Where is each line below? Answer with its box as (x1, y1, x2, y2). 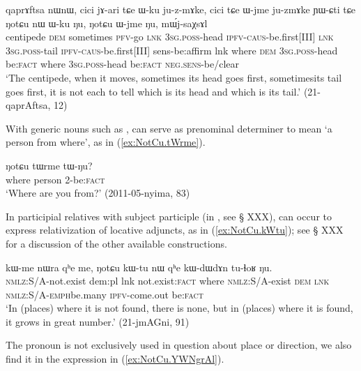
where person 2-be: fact (6, 172, 105, 186)
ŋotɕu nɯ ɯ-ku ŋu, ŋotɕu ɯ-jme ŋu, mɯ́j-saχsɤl (6, 15, 208, 30)
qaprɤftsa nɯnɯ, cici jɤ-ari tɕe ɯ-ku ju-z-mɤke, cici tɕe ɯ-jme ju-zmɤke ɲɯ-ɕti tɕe (6, 2, 356, 16)
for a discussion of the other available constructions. (6, 236, 227, 250)
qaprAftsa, (6, 98, 51, 112)
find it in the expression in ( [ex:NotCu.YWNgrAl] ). (6, 351, 224, 366)
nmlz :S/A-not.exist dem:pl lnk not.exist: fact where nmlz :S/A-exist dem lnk (6, 273, 330, 288)
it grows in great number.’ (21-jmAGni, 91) (6, 314, 190, 328)
